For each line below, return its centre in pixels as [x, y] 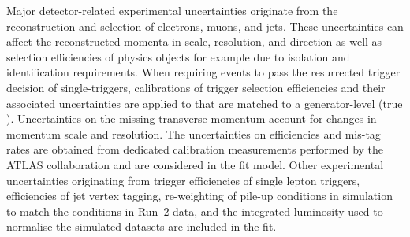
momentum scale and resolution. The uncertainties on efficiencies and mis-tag [194, 133]
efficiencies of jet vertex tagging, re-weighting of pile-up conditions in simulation [199, 196]
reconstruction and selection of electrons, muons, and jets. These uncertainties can [205, 26]
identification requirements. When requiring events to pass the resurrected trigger [203, 72]
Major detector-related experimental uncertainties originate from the [172, 10]
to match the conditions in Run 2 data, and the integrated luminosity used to [195, 211]
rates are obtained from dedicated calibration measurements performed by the [195, 149]
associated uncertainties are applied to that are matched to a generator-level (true [205, 103]
